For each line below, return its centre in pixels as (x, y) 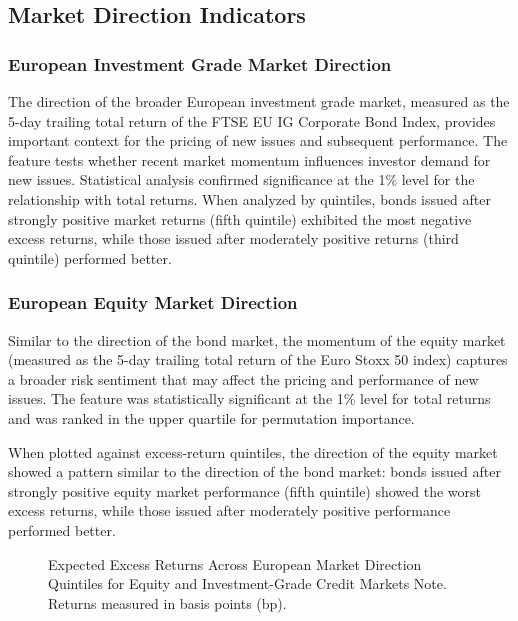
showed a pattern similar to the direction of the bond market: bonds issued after (254, 471)
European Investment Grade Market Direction (200, 63)
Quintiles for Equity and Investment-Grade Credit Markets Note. (247, 583)
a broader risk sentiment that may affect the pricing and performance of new (243, 378)
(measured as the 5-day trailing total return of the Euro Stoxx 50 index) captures (258, 359)
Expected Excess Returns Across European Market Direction (235, 563)
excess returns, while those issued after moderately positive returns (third (233, 238)
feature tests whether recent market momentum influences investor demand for (249, 159)
